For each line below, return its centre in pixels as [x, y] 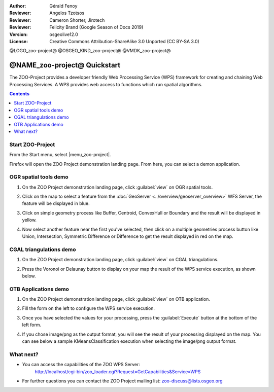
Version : [19, 34]
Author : [18, 6]
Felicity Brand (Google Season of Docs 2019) [96, 27]
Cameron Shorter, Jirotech [77, 20]
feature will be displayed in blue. [56, 203]
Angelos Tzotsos [67, 13]
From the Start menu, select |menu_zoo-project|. [60, 155]
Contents [20, 94]
